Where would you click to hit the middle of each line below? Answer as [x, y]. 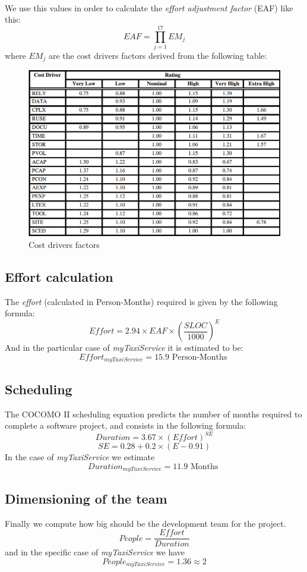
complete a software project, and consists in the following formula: [126, 425]
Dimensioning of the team [86, 498]
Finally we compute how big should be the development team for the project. [145, 523]
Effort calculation [59, 276]
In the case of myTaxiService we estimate [80, 457]
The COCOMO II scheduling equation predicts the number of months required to [153, 414]
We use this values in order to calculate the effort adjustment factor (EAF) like [149, 7]
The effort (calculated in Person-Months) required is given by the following [141, 301]
